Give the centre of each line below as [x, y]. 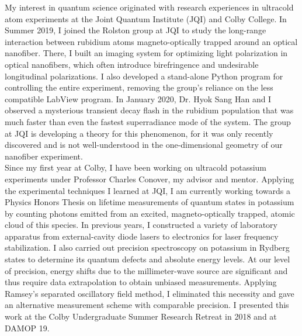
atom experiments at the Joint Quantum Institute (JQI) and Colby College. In [146, 18]
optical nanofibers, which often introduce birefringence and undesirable [132, 64]
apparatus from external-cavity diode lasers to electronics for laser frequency [142, 236]
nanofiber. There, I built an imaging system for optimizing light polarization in [146, 53]
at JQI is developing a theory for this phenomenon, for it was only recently [139, 133]
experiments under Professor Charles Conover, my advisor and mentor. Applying [150, 179]
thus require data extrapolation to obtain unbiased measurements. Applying [141, 282]
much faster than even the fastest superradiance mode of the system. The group [148, 121]
